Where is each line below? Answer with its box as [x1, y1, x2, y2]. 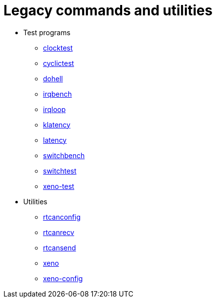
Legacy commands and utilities [3, 2, 213, 19]
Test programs [23, 28, 71, 37]
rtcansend [43, 243, 76, 252]
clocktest [43, 43, 73, 52]
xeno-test [43, 181, 75, 190]
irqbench [43, 89, 72, 98]
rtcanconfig [43, 212, 81, 221]
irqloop [43, 105, 66, 114]
